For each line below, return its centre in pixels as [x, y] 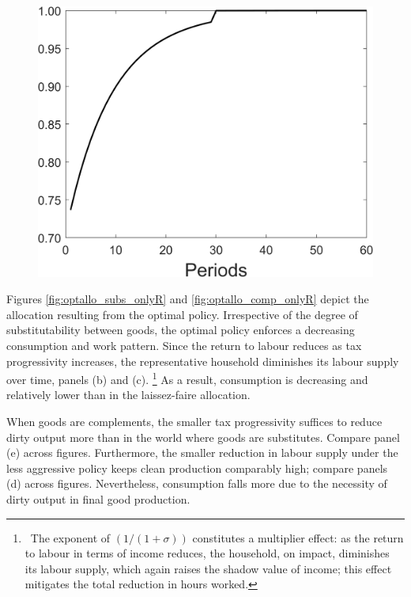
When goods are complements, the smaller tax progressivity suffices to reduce [194, 421]
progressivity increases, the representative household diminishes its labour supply [203, 361]
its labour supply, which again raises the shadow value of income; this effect [208, 568]
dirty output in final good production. [98, 498]
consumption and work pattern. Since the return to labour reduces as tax [184, 345]
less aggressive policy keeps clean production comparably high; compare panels [197, 468]
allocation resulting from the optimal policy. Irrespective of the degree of [182, 314]
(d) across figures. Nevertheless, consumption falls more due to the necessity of [197, 483]
